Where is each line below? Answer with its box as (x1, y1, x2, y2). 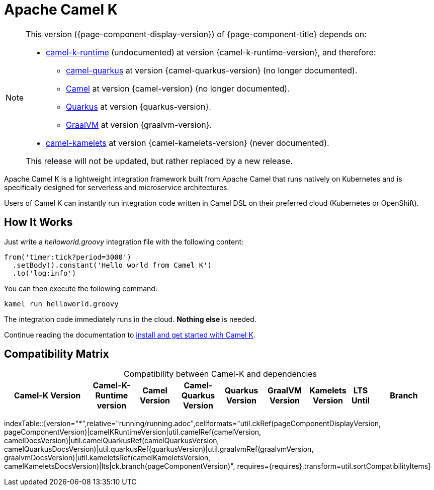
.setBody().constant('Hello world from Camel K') (12, 261, 212, 269)
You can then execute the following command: (4, 284, 157, 293)
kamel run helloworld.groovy (4, 299, 119, 308)
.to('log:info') (12, 269, 76, 277)
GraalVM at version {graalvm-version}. (66, 119, 212, 130)
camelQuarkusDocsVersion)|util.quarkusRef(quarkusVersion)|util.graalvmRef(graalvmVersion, (4, 445, 314, 454)
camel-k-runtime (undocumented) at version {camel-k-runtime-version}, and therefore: (46, 47, 376, 57)
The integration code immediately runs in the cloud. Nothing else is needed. (4, 314, 256, 323)
